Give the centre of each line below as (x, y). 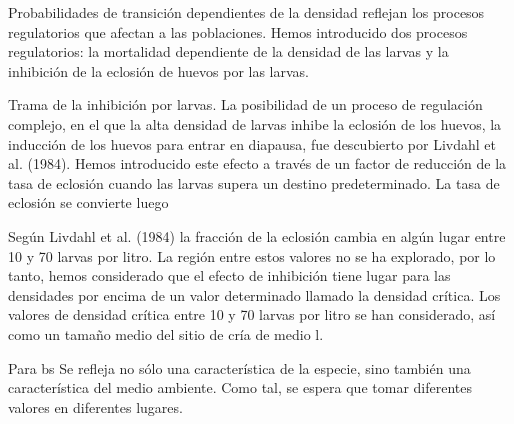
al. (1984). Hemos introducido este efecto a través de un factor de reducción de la (257, 163)
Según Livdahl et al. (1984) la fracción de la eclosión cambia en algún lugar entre (257, 235)
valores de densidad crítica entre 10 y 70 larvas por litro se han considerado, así (252, 314)
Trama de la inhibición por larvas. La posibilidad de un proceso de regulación (245, 104)
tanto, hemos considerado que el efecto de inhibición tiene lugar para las (229, 275)
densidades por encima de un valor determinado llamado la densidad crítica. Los (254, 294)
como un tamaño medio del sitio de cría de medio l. (166, 333)
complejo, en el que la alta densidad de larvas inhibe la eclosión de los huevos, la (255, 123)
